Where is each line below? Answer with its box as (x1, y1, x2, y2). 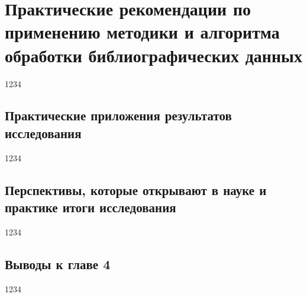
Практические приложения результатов (5, 106, 232, 124)
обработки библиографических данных (5, 43, 302, 67)
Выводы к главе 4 (5, 254, 111, 273)
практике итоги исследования (5, 198, 176, 216)
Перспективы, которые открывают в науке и (5, 180, 267, 199)
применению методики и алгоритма (5, 20, 280, 44)
